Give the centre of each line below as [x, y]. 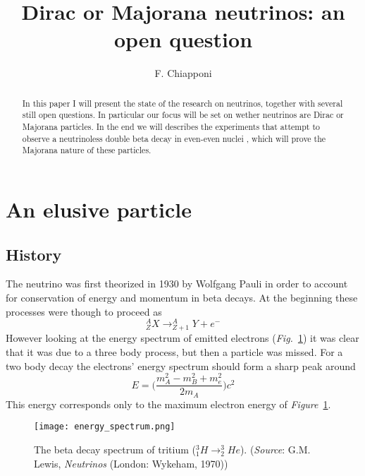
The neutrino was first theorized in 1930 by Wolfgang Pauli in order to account [177, 284]
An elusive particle [99, 209]
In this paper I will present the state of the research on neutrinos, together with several [182, 103]
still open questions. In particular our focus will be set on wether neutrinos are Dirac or [183, 115]
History [34, 254]
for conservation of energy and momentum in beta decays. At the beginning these [182, 297]
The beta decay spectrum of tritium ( [115, 450]
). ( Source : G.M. [275, 450]
